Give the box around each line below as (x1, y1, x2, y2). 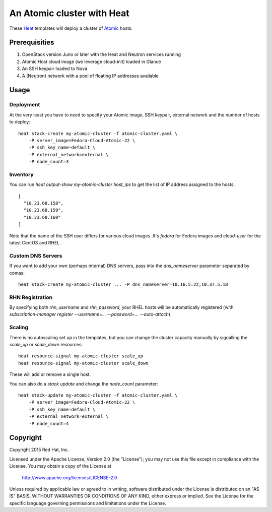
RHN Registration (9, 294, 53, 301)
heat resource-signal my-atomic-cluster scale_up (18, 353, 144, 359)
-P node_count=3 (28, 159, 69, 165)
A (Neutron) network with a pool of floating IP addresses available (22, 73, 159, 79)
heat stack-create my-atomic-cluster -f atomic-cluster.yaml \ (18, 131, 178, 136)
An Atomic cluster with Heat (9, 8, 129, 19)
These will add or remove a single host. (9, 371, 91, 377)
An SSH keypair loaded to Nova (22, 66, 88, 72)
